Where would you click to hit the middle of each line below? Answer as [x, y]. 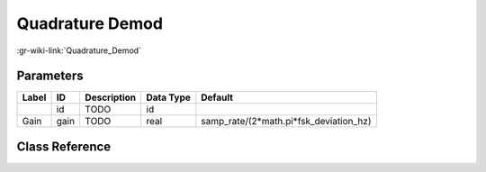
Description [111, 97]
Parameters [50, 76]
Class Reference [64, 146]
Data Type [168, 97]
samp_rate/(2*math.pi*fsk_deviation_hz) [286, 122]
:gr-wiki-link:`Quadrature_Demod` [79, 50]
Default [217, 97]
